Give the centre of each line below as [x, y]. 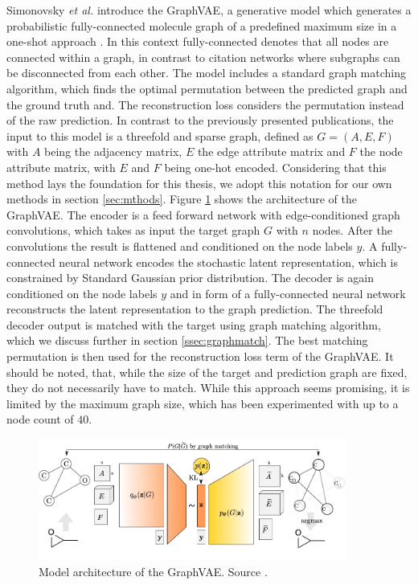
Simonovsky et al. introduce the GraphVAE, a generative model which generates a [209, 10]
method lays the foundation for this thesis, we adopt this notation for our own [199, 183]
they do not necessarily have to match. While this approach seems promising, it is [208, 388]
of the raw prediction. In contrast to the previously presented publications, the [200, 120]
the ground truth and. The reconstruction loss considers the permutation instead [205, 104]
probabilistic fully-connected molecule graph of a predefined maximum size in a [202, 25]
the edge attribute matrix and [271, 151]
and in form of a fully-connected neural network [288, 293]
